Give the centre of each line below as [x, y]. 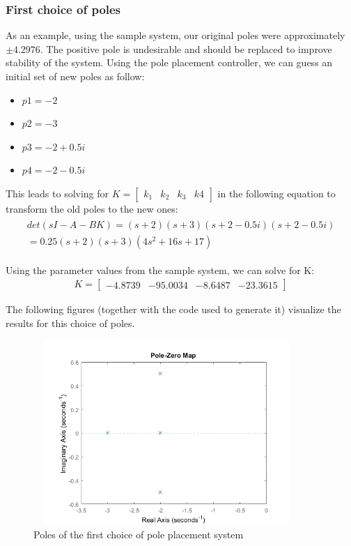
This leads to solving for [57, 193]
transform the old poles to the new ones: [92, 208]
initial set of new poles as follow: [75, 76]
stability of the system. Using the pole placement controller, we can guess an [169, 62]
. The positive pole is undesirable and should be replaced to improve [186, 48]
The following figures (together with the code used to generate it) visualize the [173, 309]
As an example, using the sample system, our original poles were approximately [175, 35]
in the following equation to [276, 193]
